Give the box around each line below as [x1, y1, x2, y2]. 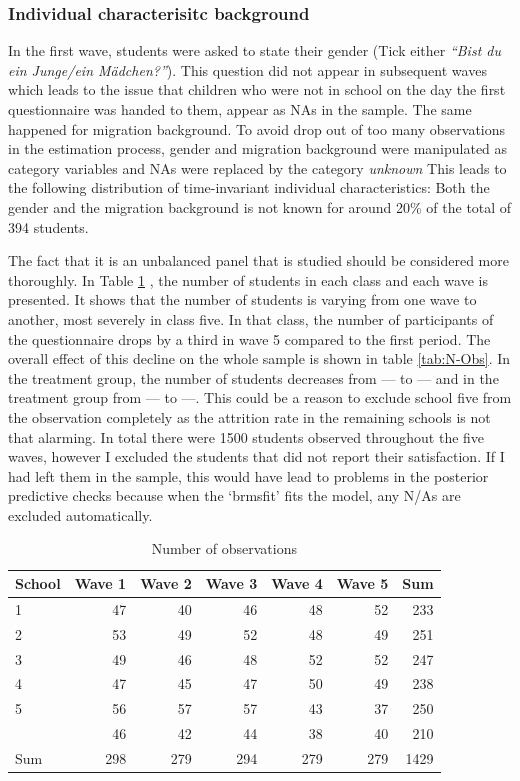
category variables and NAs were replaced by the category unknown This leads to [8, 157, 507, 178]
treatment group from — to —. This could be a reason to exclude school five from [8, 387, 512, 408]
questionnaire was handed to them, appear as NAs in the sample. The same [8, 99, 472, 119]
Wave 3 [205, 573, 258, 594]
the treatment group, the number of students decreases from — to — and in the [8, 367, 499, 388]
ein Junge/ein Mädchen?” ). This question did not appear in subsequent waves [8, 59, 487, 80]
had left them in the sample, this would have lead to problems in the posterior [8, 465, 489, 486]
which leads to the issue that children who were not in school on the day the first [8, 79, 506, 100]
